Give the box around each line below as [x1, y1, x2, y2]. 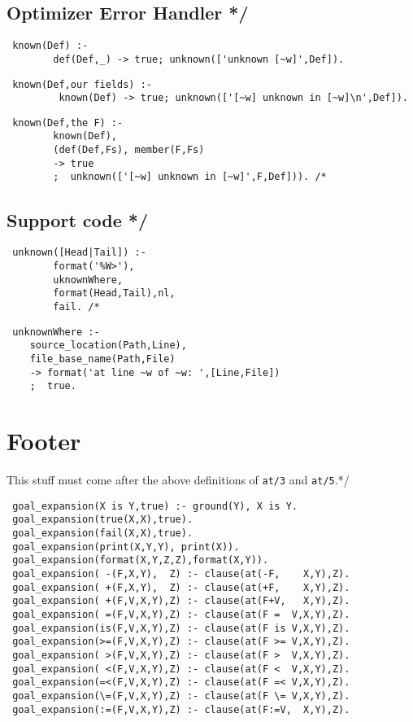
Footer [7, 424, 81, 457]
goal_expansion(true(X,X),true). [12, 514, 193, 526]
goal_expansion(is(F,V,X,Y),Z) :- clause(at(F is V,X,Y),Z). [12, 622, 350, 634]
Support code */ [7, 207, 148, 232]
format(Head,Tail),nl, [53, 287, 176, 300]
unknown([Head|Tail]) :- [12, 247, 146, 259]
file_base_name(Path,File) [29, 352, 176, 365]
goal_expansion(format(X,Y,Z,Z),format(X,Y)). [12, 554, 269, 567]
